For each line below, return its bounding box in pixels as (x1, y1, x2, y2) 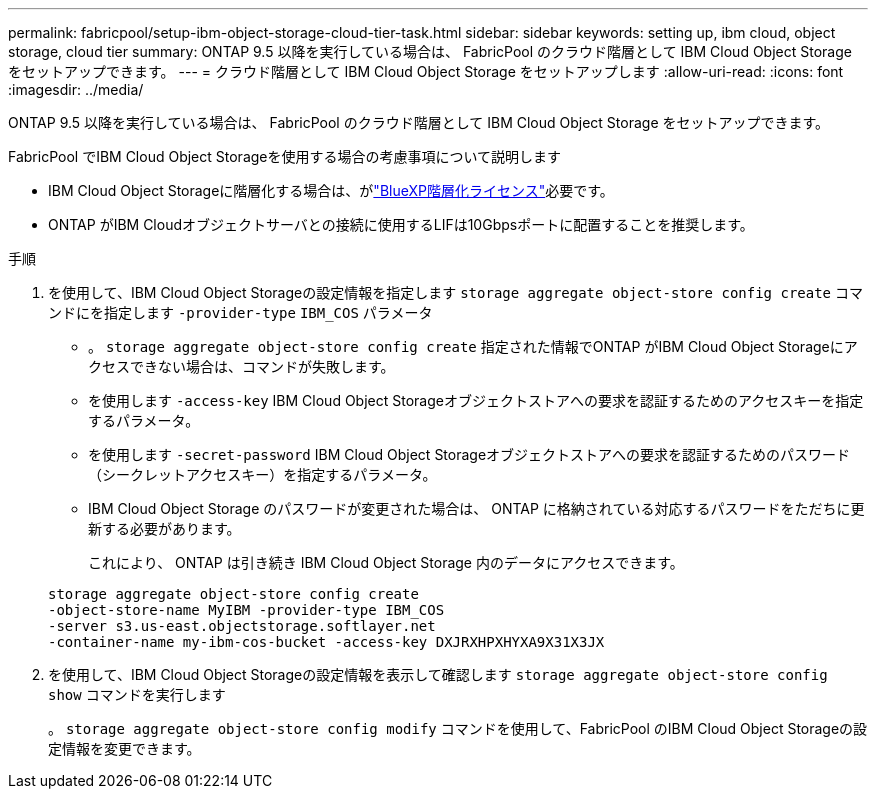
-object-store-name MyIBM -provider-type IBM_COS (48, 602, 445, 618)
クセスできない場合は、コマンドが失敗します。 (88, 358, 395, 375)
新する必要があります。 (88, 520, 241, 537)
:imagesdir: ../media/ (8, 81, 144, 98)
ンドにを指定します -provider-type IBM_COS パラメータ (48, 304, 433, 321)
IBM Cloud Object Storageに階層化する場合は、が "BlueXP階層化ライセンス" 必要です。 (48, 182, 614, 199)
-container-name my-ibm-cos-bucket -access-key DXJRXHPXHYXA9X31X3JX (48, 634, 605, 650)
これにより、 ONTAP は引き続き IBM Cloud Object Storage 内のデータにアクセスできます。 (88, 554, 684, 571)
